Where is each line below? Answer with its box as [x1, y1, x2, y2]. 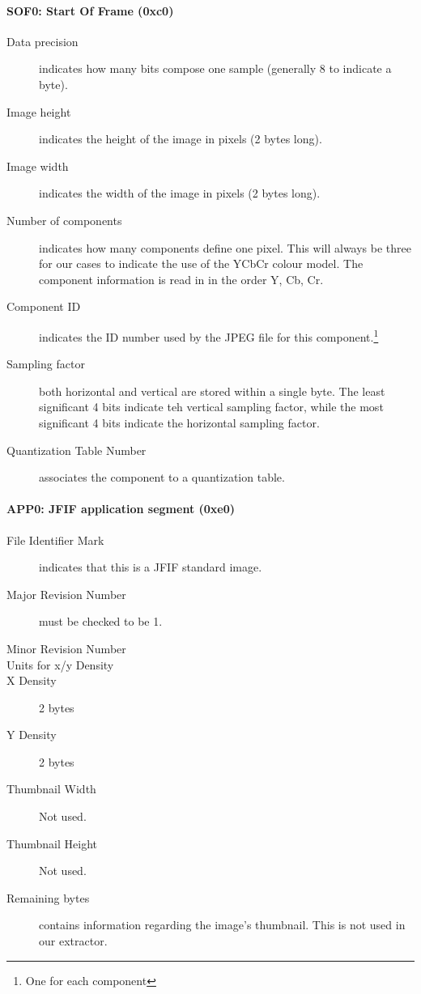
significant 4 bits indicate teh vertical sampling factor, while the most [39, 398, 384, 415]
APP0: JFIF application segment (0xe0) [6, 500, 236, 517]
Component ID [6, 298, 81, 315]
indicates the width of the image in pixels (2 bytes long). [39, 185, 321, 202]
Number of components [6, 211, 122, 228]
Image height [6, 103, 71, 120]
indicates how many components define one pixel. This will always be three [39, 239, 411, 256]
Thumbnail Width [6, 780, 96, 797]
